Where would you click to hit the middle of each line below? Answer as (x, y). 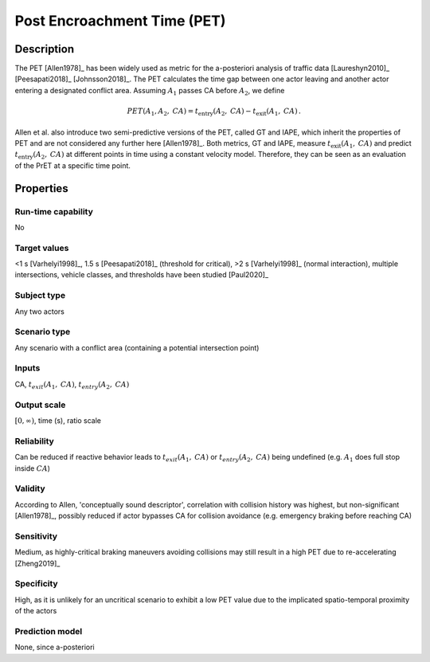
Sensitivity (36, 536)
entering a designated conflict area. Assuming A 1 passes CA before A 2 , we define (150, 91)
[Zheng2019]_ (37, 563)
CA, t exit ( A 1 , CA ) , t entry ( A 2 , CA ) (72, 385)
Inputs (27, 368)
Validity (30, 488)
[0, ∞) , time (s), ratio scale (58, 421)
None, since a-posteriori (55, 647)
